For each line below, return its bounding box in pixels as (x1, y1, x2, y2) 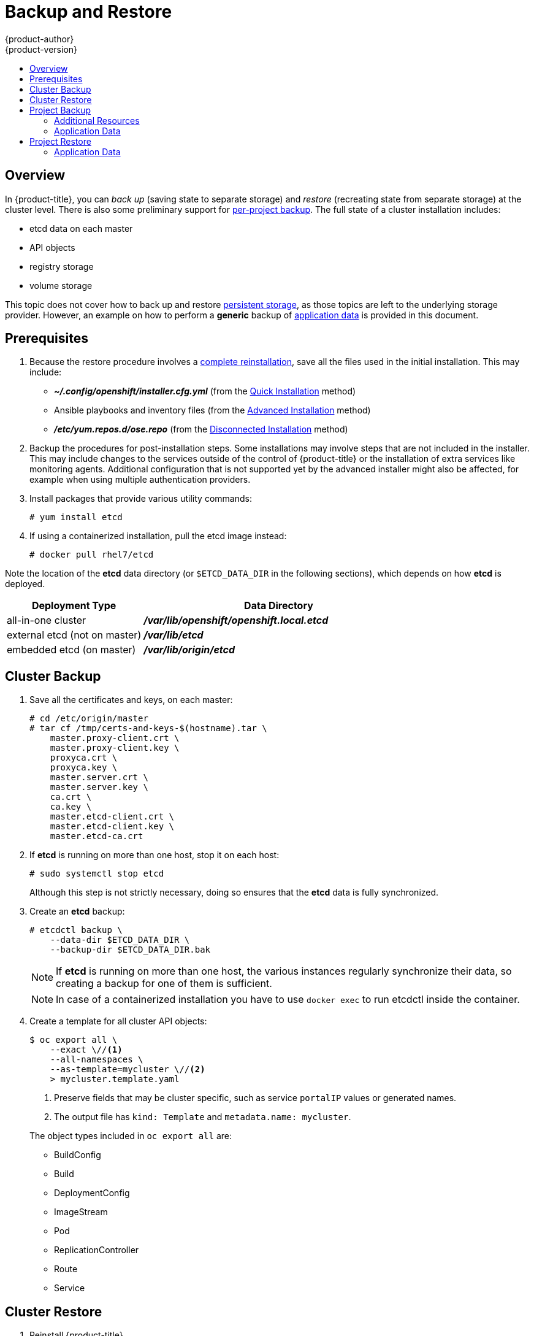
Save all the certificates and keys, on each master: (29, 694, 233, 705)
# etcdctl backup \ (29, 925, 123, 935)
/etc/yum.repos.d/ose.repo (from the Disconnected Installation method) (54, 424, 348, 435)
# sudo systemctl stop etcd (29, 869, 164, 879)
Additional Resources (54, 115, 140, 126)
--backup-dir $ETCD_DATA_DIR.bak (50, 945, 211, 955)
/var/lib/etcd (143, 629, 204, 642)
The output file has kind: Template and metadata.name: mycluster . (54, 1111, 351, 1123)
